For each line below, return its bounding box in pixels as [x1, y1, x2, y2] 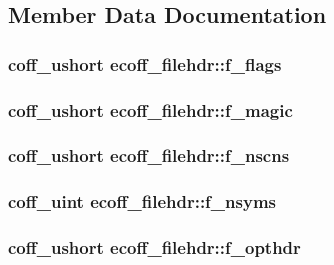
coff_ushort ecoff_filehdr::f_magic [8, 97, 293, 122]
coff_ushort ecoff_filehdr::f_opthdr [8, 235, 301, 260]
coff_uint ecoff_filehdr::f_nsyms [8, 189, 276, 214]
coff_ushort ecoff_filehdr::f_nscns [8, 143, 290, 168]
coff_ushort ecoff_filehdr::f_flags [8, 51, 282, 76]
